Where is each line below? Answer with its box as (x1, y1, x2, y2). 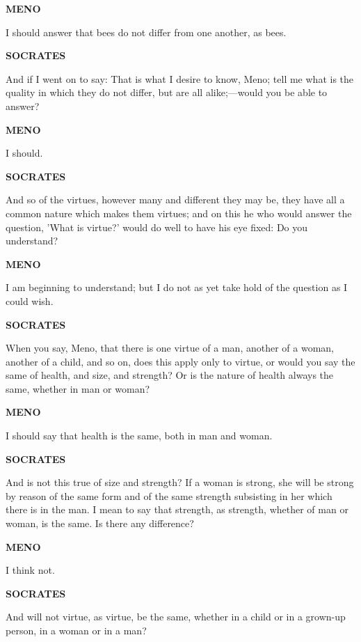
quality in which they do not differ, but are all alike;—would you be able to (6, 85, 328, 100)
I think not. (6, 563, 55, 577)
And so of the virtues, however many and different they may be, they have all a (6, 192, 345, 207)
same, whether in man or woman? (6, 381, 150, 396)
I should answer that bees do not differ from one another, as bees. (6, 24, 287, 39)
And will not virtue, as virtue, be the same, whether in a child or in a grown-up (6, 609, 346, 624)
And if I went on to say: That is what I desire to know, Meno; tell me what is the (6, 71, 354, 86)
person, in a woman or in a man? (6, 623, 147, 637)
